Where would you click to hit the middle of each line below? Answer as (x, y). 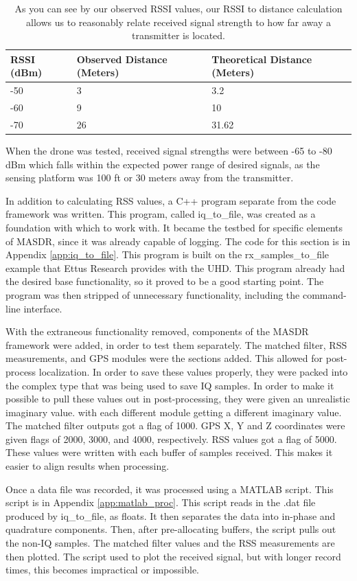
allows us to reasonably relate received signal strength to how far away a (178, 22)
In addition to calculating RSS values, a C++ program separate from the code (171, 200)
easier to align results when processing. (88, 466)
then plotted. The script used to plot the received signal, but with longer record (173, 556)
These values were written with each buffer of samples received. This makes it (169, 452)
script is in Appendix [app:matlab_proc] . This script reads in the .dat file (161, 502)
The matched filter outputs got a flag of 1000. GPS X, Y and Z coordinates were (175, 425)
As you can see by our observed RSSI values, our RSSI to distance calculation (178, 8)
